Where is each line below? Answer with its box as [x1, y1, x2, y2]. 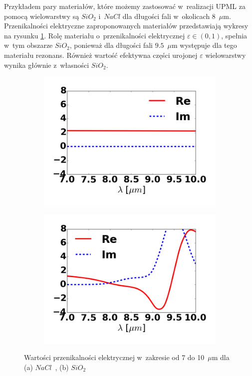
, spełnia [221, 30, 248, 40]
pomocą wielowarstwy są [4, 10, 79, 21]
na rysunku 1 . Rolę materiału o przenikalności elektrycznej [4, 30, 185, 40]
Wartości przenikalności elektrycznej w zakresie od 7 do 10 [24, 352, 205, 363]
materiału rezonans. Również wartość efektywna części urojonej [4, 49, 198, 60]
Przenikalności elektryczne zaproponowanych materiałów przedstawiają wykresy [4, 20, 249, 31]
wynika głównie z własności [4, 59, 89, 70]
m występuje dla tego [172, 40, 237, 50]
